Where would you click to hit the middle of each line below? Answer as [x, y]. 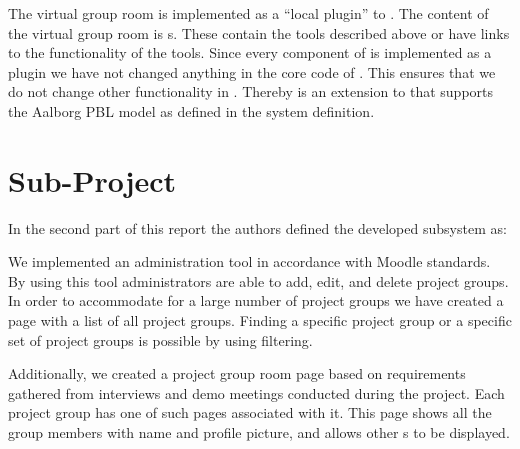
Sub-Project [92, 179]
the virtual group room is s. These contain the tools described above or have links [259, 32]
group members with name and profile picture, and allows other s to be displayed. [259, 432]
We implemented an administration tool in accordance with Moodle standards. [249, 261]
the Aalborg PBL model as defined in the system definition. [191, 110]
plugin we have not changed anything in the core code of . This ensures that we [252, 71]
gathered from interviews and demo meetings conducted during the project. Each [256, 392]
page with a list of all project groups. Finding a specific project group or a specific [260, 320]
